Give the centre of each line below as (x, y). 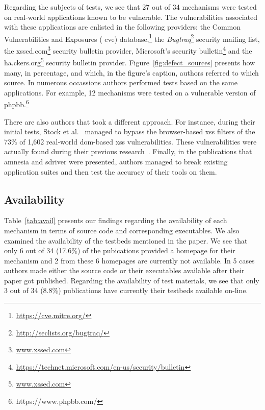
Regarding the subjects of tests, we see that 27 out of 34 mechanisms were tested (130, 7)
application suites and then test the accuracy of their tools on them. (111, 171)
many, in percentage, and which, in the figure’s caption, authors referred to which (131, 72)
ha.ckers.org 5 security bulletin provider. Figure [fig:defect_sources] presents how (130, 62)
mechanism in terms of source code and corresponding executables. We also (122, 230)
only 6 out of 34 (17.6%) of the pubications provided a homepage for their (120, 250)
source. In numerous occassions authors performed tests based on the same (121, 82)
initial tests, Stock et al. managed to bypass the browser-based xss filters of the (130, 131)
